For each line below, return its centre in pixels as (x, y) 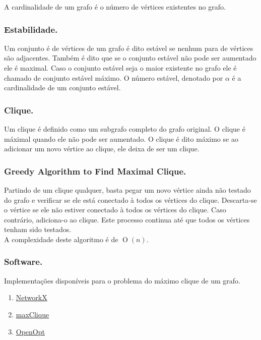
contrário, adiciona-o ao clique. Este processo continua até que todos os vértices (127, 219)
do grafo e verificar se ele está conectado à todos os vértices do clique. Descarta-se (130, 200)
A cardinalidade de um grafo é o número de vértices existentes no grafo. (115, 7)
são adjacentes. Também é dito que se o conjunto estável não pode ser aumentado (130, 58)
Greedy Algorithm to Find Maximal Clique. (95, 171)
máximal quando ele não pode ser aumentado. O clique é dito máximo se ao (121, 138)
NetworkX (31, 297)
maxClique (32, 314)
